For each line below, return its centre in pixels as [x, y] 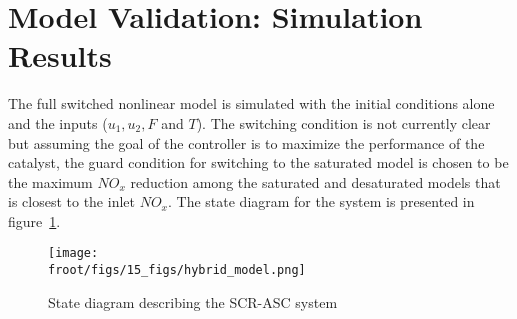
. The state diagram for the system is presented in [321, 201]
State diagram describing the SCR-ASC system [193, 301]
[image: [73, 253]
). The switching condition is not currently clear [343, 122]
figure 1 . [34, 220]
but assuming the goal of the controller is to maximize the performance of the [246, 142]
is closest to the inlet [71, 201]
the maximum [50, 181]
